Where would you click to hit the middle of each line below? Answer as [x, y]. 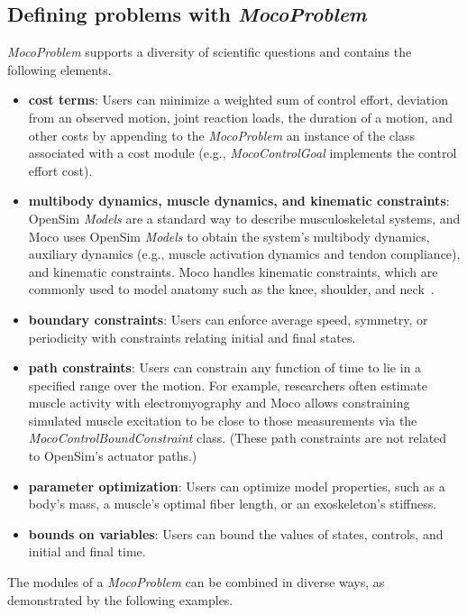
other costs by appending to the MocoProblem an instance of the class [221, 135]
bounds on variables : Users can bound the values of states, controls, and [236, 533]
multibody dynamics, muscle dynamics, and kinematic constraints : [239, 201]
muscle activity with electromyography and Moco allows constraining [219, 403]
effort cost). [60, 170]
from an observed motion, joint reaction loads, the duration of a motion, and [240, 117]
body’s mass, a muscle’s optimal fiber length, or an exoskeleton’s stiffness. [233, 504]
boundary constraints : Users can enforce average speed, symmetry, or [228, 319]
